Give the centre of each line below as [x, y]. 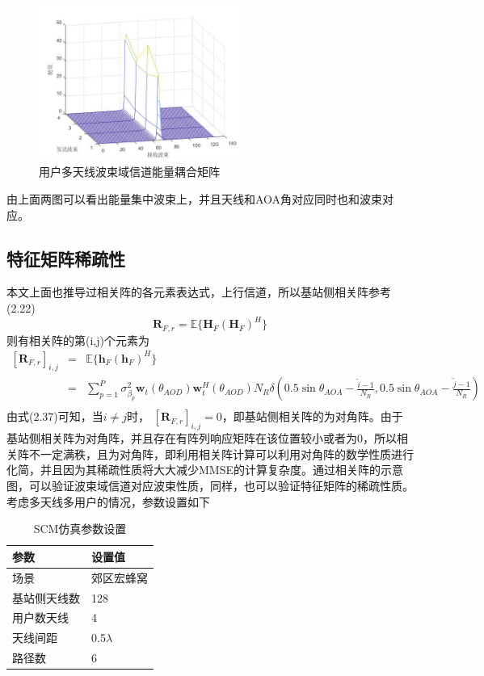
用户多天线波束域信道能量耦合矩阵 [129, 172]
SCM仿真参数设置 [80, 529]
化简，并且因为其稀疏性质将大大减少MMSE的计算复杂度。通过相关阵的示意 [205, 470]
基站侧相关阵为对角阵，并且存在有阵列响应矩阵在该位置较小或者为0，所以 [202, 438]
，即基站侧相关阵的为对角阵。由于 [312, 416]
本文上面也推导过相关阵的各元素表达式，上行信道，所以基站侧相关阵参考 [199, 292]
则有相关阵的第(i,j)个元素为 [78, 340]
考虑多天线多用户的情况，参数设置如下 [108, 501]
